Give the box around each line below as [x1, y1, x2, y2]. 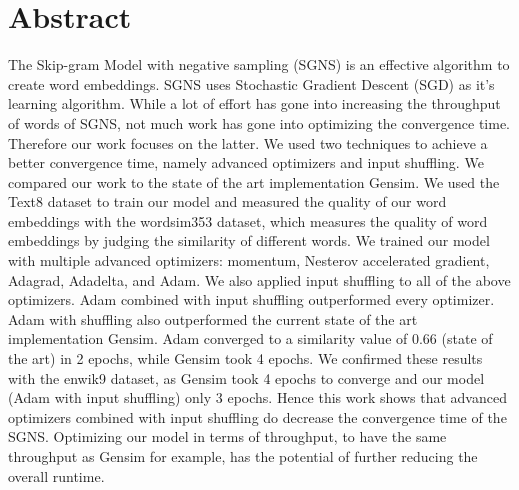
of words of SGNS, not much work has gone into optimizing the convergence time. [8, 112, 511, 133]
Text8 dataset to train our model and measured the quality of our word [8, 191, 447, 212]
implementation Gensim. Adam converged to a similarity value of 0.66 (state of [8, 328, 493, 349]
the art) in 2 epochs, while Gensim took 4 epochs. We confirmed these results [8, 348, 483, 369]
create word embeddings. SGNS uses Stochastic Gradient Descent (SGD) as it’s [8, 73, 495, 94]
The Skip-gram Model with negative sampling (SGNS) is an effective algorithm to [8, 54, 510, 75]
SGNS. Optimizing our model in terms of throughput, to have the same [8, 426, 447, 447]
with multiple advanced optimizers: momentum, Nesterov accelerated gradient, [8, 250, 490, 271]
